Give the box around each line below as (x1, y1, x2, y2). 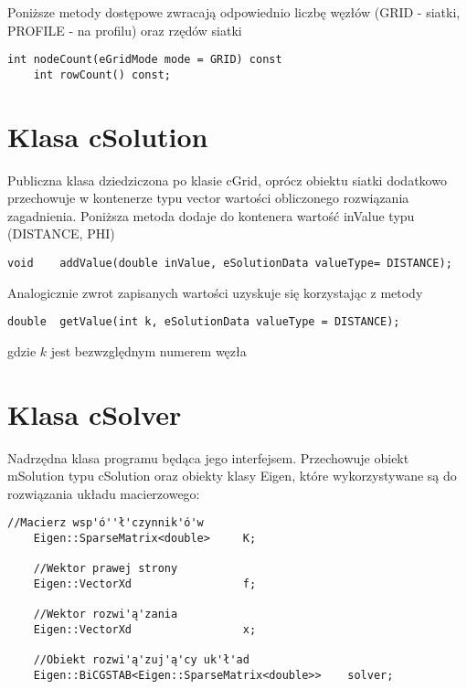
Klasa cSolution (7, 117, 208, 154)
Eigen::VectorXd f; (33, 578, 257, 591)
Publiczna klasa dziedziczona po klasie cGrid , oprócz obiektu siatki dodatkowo (7, 170, 447, 189)
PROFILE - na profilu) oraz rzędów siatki (7, 20, 242, 39)
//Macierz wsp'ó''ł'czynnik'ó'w (7, 516, 204, 530)
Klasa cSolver (7, 395, 182, 432)
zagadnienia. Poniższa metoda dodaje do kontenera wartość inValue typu (7, 206, 415, 225)
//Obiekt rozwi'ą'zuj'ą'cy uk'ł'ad (33, 653, 249, 667)
